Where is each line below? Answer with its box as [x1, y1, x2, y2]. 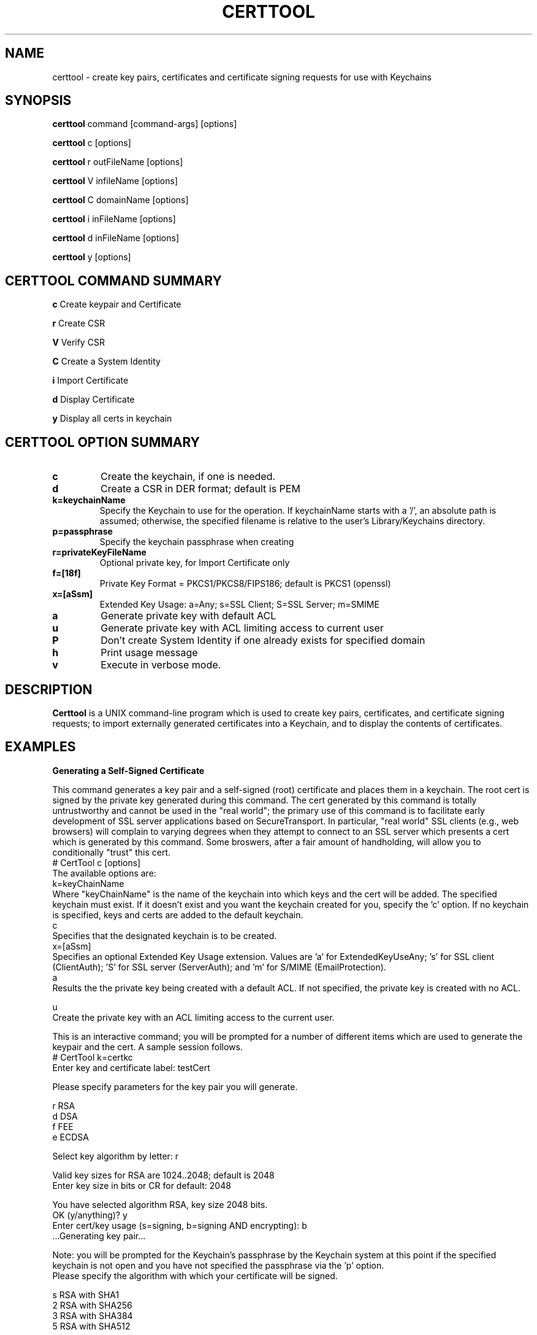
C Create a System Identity [52, 356, 161, 367]
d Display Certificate [52, 394, 135, 405]
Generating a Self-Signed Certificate [52, 765, 205, 776]
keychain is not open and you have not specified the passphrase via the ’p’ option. [52, 1260, 384, 1271]
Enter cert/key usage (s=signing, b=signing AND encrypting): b [52, 1220, 307, 1231]
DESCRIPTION [5, 681, 93, 697]
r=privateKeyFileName [52, 547, 147, 558]
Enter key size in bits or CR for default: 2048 [52, 1180, 231, 1191]
